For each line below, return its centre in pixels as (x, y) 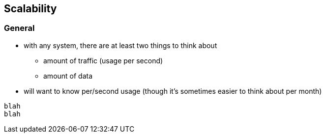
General (19, 28)
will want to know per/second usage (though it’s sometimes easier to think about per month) (173, 91)
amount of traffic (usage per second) (103, 60)
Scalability (30, 9)
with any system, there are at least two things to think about (120, 45)
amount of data (68, 76)
